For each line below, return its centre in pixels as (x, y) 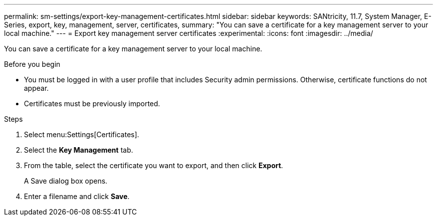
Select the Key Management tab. (79, 150)
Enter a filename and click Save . (77, 196)
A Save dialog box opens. (66, 181)
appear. (36, 88)
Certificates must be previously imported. (92, 104)
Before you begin (32, 64)
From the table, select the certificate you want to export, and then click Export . (154, 165)
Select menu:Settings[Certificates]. (82, 134)
